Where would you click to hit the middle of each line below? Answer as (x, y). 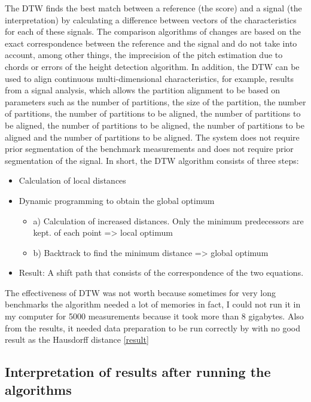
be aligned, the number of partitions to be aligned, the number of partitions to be (155, 125)
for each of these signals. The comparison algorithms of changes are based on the (153, 31)
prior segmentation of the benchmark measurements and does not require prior (149, 149)
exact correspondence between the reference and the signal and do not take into (151, 43)
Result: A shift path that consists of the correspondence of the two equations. (161, 272)
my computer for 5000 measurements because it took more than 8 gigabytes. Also (154, 316)
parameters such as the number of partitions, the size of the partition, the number (155, 101)
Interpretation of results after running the (138, 372)
